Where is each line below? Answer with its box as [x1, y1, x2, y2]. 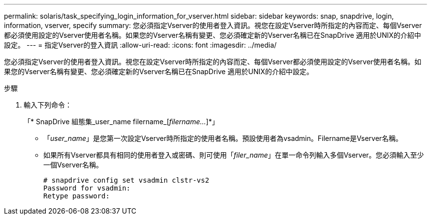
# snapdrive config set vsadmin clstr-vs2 [43, 176, 210, 184]
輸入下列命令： [24, 101, 72, 109]
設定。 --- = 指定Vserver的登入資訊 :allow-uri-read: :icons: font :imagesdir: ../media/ [4, 41, 277, 49]
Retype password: [43, 192, 110, 200]
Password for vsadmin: [43, 184, 131, 192]
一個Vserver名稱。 [43, 161, 103, 169]
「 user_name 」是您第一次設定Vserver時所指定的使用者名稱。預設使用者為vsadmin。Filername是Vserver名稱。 [43, 134, 403, 142]
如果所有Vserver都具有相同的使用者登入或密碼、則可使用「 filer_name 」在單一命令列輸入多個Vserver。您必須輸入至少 [43, 151, 424, 159]
